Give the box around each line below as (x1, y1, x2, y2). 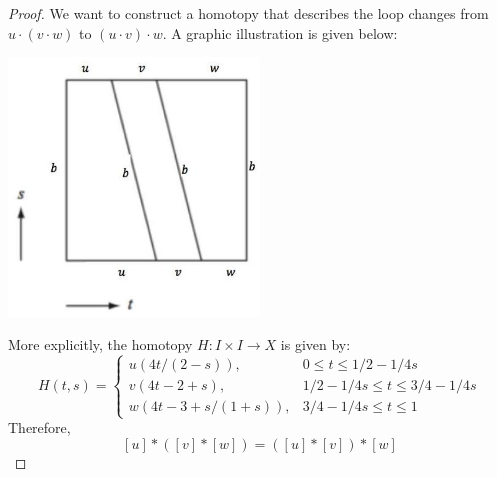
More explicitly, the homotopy (8, 334, 193, 355)
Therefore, (8, 417, 71, 438)
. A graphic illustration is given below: (162, 22, 398, 43)
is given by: (280, 334, 351, 355)
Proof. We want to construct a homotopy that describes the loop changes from (8, 3, 489, 23)
